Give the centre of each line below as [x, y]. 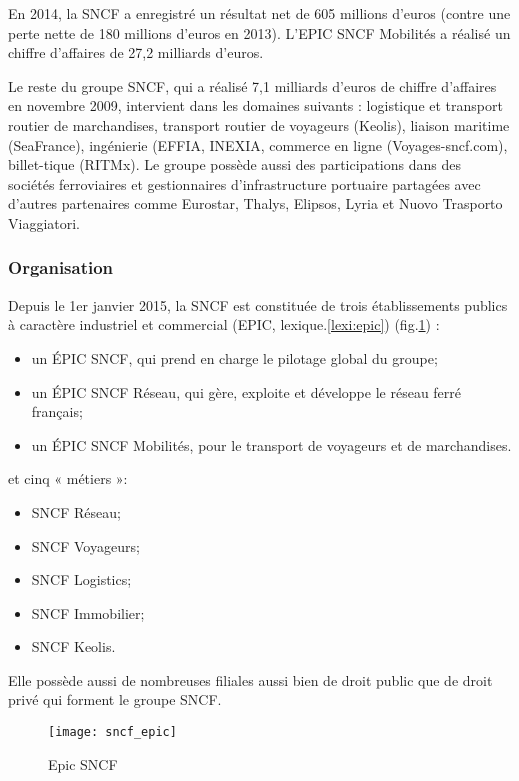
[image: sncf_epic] [112, 732]
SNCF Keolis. [73, 646]
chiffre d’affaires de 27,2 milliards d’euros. [136, 52]
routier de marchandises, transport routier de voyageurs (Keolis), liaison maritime [259, 124]
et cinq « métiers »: [68, 478]
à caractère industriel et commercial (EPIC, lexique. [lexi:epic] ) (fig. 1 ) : [224, 324]
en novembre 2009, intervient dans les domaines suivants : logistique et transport [255, 105]
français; [57, 411]
